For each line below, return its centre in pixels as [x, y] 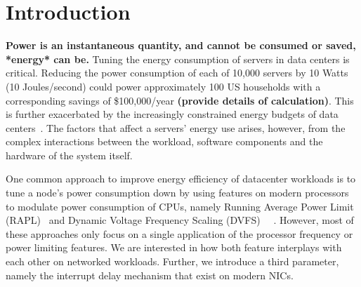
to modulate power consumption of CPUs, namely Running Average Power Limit [180, 206]
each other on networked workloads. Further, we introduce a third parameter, [172, 261]
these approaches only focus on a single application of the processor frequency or [179, 233]
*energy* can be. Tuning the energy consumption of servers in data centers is [178, 59]
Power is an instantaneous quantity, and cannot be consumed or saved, [181, 45]
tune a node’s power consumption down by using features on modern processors [177, 193]
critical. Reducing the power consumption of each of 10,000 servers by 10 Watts [177, 73]
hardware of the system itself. [69, 155]
